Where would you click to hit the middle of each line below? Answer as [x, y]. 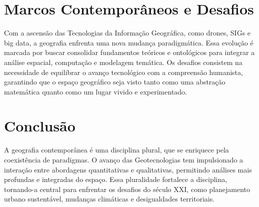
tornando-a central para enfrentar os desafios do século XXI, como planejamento [127, 189]
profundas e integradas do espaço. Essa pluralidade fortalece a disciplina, [116, 179]
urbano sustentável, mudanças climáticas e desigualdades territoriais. [109, 199]
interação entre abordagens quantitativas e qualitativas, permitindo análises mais [128, 169]
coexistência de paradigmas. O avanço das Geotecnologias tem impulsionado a [124, 159]
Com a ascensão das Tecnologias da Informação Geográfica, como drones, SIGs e [127, 33]
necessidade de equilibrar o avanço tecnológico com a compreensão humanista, [123, 72]
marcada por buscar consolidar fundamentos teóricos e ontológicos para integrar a [129, 52]
